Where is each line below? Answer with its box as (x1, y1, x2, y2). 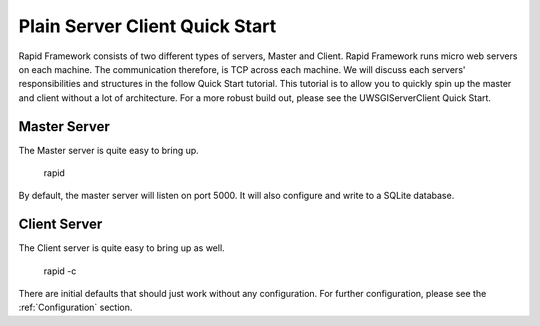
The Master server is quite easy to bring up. (18, 144, 199, 156)
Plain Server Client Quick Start (18, 15, 277, 37)
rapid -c (43, 265, 77, 277)
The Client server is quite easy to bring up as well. (18, 242, 225, 254)
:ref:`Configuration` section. (18, 301, 133, 314)
